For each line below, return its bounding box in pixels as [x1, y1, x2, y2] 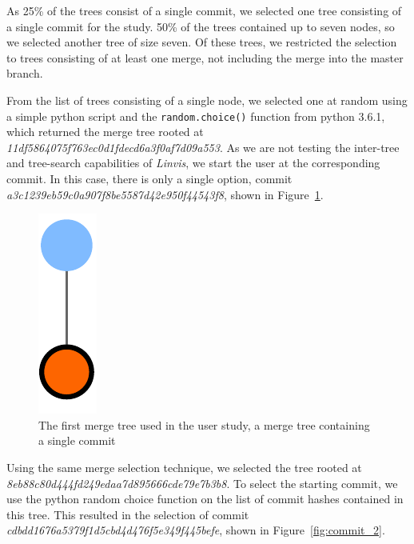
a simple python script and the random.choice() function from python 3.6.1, [6, 107, 385, 124]
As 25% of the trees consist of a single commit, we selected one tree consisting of [6, 2, 402, 18]
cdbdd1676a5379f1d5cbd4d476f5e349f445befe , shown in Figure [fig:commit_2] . [6, 522, 385, 538]
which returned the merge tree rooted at [6, 123, 204, 140]
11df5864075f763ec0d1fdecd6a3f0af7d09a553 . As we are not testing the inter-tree [6, 138, 400, 155]
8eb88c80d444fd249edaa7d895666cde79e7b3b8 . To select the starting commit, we [6, 474, 398, 491]
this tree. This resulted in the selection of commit [6, 506, 249, 522]
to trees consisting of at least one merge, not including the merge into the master [6, 49, 404, 66]
